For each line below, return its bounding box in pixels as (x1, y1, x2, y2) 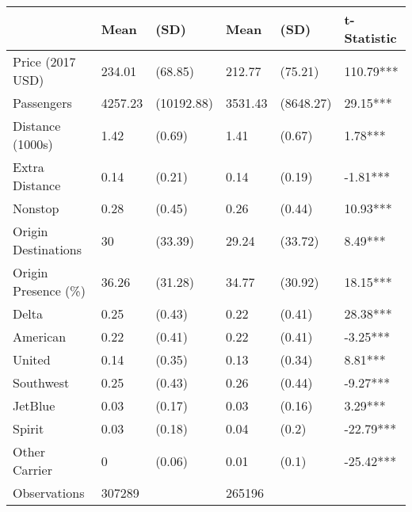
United (13, 350, 51, 369)
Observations (13, 483, 85, 502)
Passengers (13, 94, 72, 112)
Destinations (13, 240, 82, 258)
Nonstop (13, 199, 59, 217)
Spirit (13, 419, 44, 437)
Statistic (344, 29, 397, 47)
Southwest (13, 373, 70, 392)
